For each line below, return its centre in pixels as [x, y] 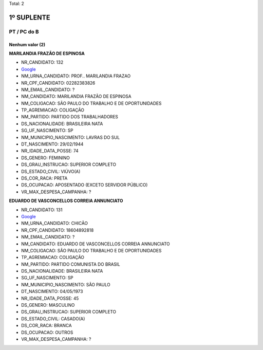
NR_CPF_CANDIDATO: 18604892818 [57, 230]
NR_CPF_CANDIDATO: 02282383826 [58, 83]
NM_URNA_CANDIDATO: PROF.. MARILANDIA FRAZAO [76, 76]
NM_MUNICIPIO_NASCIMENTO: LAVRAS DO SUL [71, 137]
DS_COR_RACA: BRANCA [47, 326]
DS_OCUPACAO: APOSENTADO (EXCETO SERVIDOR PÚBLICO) [85, 185]
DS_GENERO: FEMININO [46, 158]
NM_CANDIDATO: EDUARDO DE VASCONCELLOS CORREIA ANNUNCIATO [95, 244]
